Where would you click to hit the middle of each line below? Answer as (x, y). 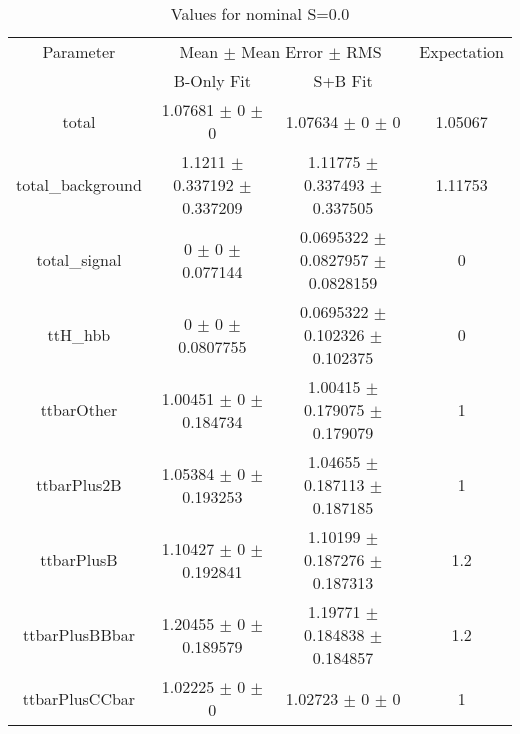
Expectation (461, 51)
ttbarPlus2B (79, 484)
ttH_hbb (79, 334)
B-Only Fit (212, 80)
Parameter (79, 51)
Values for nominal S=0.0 (260, 13)
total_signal (79, 259)
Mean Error (282, 51)
